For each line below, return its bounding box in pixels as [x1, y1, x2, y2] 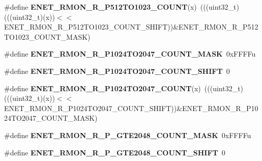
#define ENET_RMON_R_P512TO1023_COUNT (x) [4, 2, 197, 12]
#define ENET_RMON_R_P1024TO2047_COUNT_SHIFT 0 [4, 65, 230, 76]
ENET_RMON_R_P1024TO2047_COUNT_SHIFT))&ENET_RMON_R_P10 [4, 102, 258, 113]
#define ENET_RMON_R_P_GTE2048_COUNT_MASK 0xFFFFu [4, 129, 251, 140]
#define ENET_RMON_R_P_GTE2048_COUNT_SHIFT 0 [4, 147, 225, 157]
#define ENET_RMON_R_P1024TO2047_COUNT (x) [4, 83, 201, 93]
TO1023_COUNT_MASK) [4, 31, 91, 42]
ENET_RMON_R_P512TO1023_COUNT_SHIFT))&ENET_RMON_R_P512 [4, 21, 258, 32]
